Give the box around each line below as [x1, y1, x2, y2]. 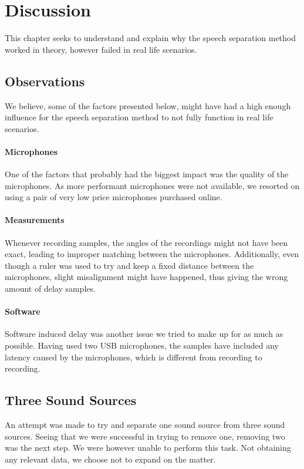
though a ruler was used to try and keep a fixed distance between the [5, 259, 254, 271]
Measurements [5, 214, 65, 226]
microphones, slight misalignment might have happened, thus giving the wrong [5, 271, 288, 283]
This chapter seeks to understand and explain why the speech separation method [5, 32, 296, 44]
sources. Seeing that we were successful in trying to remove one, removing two [5, 430, 285, 442]
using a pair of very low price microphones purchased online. [5, 191, 222, 203]
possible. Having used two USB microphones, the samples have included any [5, 339, 279, 352]
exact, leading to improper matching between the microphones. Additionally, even [5, 248, 299, 260]
